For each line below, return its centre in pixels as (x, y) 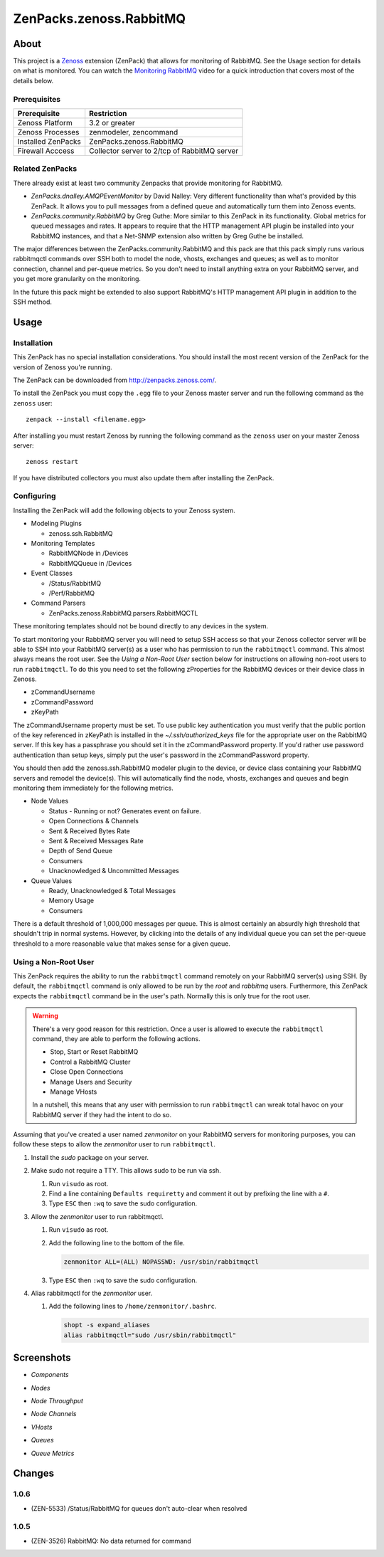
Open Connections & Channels (94, 821)
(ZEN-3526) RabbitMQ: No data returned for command (111, 1541)
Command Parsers (58, 603)
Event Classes (52, 574)
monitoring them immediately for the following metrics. (94, 788)
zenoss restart (52, 462)
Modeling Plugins (56, 524)
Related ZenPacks (45, 169)
